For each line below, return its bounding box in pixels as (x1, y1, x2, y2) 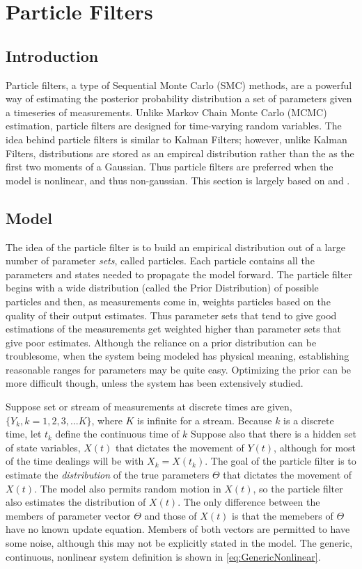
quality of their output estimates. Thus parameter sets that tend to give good (6, 307, 337, 322)
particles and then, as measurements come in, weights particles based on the (6, 294, 331, 308)
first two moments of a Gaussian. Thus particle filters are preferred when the (6, 159, 333, 174)
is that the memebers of (232, 508, 333, 522)
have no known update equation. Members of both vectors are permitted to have (6, 522, 350, 536)
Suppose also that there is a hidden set (191, 426, 356, 441)
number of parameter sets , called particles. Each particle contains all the (6, 253, 315, 268)
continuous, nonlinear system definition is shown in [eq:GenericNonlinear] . (6, 549, 321, 563)
